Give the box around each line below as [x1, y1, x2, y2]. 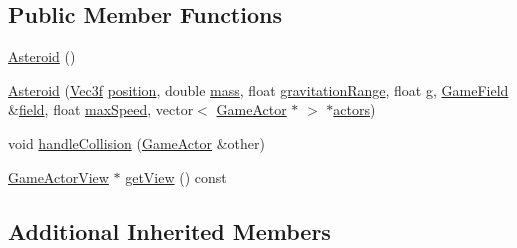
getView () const [125, 166, 227, 187]
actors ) [333, 99, 376, 120]
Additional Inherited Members [8, 215, 331, 246]
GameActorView [8, 166, 109, 187]
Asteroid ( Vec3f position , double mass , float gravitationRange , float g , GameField [8, 79, 509, 100]
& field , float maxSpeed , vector [8, 99, 194, 120]
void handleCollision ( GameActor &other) [8, 132, 265, 153]
